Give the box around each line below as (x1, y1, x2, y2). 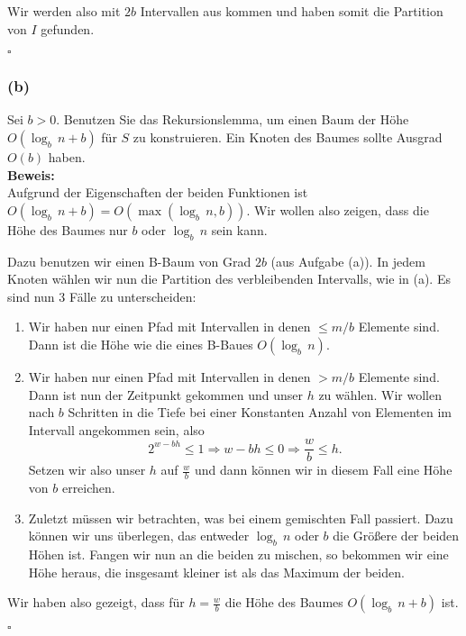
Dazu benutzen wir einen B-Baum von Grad (7, 251, 251, 270)
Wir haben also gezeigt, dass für (7, 593, 185, 612)
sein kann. (211, 220, 268, 239)
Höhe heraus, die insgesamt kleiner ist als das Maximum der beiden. (28, 562, 405, 581)
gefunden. (41, 19, 95, 38)
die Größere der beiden (333, 526, 460, 545)
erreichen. (61, 478, 115, 497)
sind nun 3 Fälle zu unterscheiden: (7, 286, 196, 305)
